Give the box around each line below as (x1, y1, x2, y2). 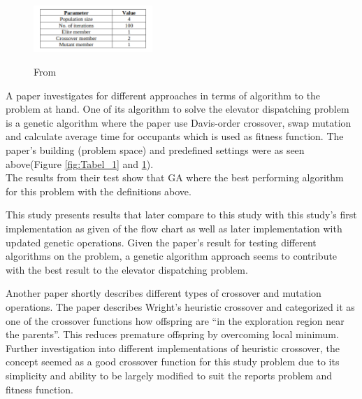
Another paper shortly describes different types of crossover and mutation (6, 286, 321, 300)
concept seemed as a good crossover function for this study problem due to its (6, 354, 340, 369)
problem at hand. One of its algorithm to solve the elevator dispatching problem (6, 101, 349, 116)
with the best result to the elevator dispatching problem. (6, 262, 248, 276)
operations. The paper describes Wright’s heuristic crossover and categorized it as (6, 299, 355, 314)
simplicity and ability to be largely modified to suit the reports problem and (6, 367, 333, 382)
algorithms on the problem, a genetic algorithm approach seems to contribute (6, 248, 338, 263)
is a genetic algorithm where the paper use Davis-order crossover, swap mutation (6, 115, 352, 129)
